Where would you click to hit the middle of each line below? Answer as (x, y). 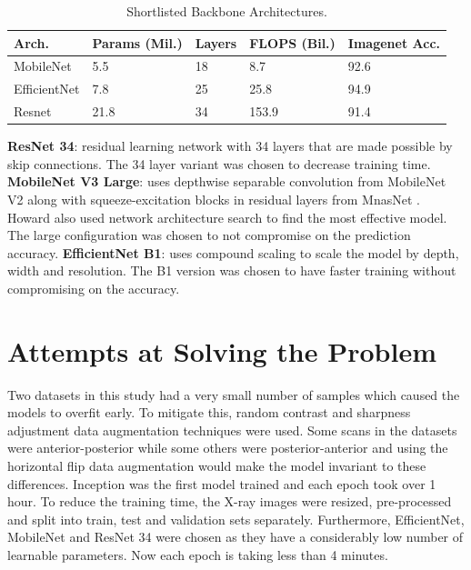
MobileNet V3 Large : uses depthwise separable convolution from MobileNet (227, 181)
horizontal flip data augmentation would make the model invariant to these (217, 466)
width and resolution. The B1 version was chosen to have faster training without (232, 270)
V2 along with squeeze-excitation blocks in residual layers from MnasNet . (214, 199)
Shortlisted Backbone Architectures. (227, 11)
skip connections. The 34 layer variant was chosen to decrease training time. (219, 163)
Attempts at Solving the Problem (222, 350)
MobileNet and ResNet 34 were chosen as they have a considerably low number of (235, 537)
